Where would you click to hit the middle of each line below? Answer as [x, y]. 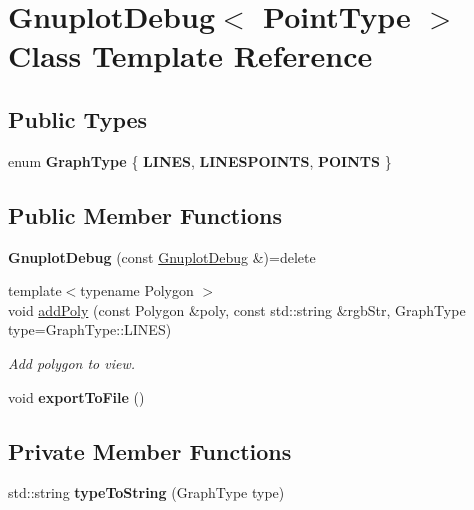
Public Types [78, 118]
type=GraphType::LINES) [90, 329]
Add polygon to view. [72, 362]
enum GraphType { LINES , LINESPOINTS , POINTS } [200, 160]
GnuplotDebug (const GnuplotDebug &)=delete [162, 256]
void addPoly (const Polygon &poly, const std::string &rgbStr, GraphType [237, 309]
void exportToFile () [76, 396]
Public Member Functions [145, 214]
